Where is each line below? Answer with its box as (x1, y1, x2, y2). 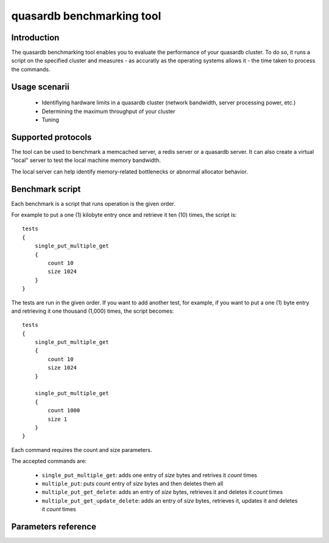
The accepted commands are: (11, 457, 87, 465)
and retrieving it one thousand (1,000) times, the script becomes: (11, 307, 174, 315)
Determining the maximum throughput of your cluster (41, 108, 176, 115)
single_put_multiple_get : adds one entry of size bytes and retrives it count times (41, 471, 257, 479)
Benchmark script (11, 184, 81, 194)
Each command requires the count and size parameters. (11, 446, 152, 453)
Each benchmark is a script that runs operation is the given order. (11, 200, 176, 207)
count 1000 (48, 407, 80, 414)
